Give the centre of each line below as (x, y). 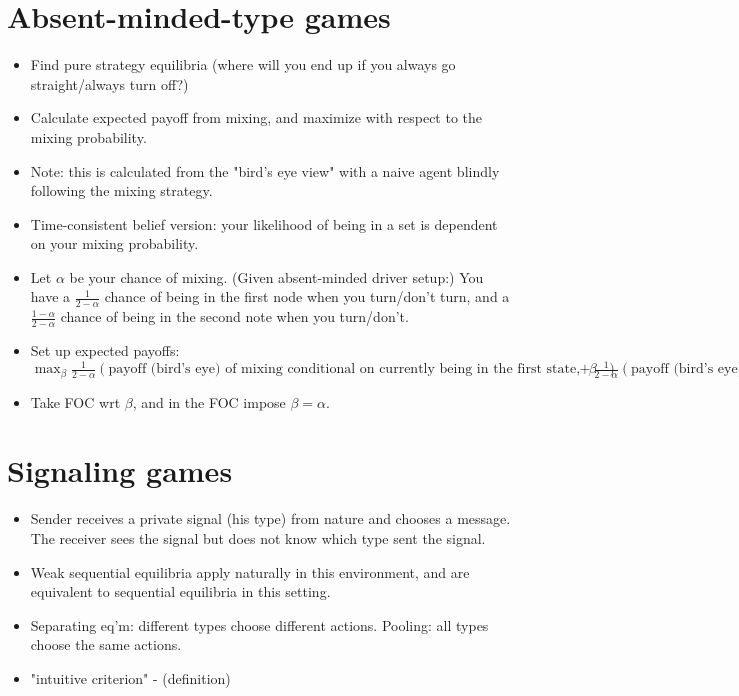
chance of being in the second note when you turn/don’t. (234, 316)
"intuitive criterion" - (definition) (130, 677)
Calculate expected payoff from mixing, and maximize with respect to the (256, 117)
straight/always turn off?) (109, 83)
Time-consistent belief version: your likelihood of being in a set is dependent (264, 223)
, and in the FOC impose (209, 401)
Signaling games (120, 470)
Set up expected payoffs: (105, 350)
